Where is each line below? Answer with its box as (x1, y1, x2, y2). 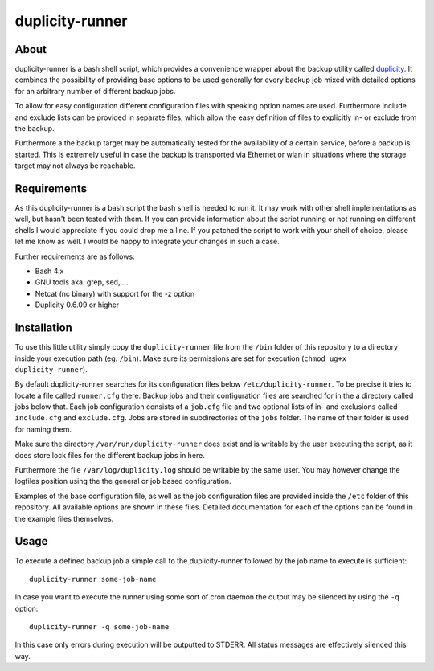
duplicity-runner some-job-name (29, 575, 157, 583)
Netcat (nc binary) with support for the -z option (35, 288, 195, 298)
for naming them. (14, 424, 72, 434)
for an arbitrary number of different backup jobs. (14, 86, 176, 96)
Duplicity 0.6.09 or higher (35, 300, 120, 309)
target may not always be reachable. (14, 161, 136, 170)
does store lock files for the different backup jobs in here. (14, 450, 205, 460)
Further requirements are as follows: (14, 252, 136, 261)
